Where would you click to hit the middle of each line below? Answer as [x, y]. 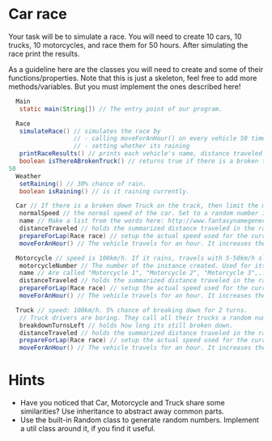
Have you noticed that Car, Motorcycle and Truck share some [122, 403]
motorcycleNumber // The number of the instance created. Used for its [142, 265]
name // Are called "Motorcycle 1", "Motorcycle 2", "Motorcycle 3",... [144, 273]
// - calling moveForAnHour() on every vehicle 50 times [171, 138]
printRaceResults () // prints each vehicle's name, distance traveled [141, 154]
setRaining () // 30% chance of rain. [83, 184]
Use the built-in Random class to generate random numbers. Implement [139, 420]
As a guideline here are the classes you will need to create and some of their [136, 69]
